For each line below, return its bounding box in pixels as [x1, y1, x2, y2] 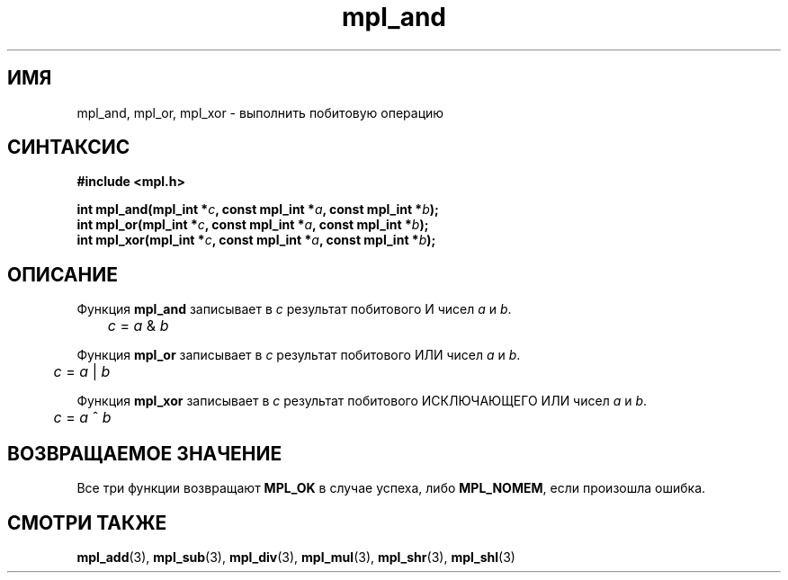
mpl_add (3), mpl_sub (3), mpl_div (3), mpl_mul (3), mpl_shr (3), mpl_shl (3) [76, 549, 515, 565]
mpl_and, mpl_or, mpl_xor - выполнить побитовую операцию [76, 104, 444, 120]
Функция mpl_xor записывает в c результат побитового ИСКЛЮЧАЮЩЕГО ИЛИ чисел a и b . [76, 393, 648, 409]
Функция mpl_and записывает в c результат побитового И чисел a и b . [76, 301, 512, 317]
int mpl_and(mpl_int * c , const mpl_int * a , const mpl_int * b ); [76, 201, 439, 218]
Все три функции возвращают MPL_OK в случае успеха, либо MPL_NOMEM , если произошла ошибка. [76, 480, 706, 496]
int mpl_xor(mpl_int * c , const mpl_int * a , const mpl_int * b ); [76, 232, 436, 248]
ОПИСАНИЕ [7, 263, 118, 286]
